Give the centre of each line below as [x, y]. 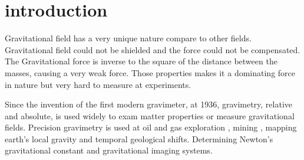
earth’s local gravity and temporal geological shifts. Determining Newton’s [139, 138]
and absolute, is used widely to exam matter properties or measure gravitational [150, 115]
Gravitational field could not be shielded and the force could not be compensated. [153, 49]
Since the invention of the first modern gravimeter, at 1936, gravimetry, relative [149, 104]
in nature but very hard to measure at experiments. [98, 84]
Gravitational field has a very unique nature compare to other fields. [128, 38]
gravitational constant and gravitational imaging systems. [109, 150]
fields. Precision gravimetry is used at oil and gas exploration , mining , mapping [151, 127]
